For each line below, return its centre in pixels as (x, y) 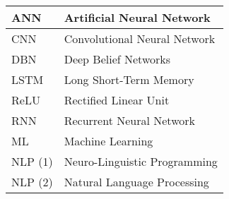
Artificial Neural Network (137, 17)
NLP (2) (32, 182)
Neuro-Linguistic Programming (141, 161)
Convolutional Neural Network (140, 38)
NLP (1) (32, 161)
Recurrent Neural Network (129, 120)
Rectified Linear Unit (117, 100)
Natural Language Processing (136, 182)
